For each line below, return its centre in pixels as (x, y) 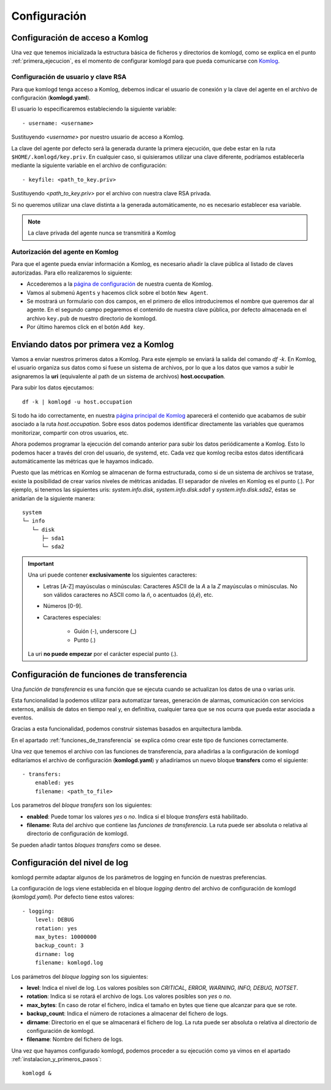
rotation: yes (56, 928)
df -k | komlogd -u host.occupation (77, 402)
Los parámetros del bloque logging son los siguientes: (80, 976)
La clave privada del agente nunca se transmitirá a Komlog (102, 233)
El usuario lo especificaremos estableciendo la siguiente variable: (94, 109)
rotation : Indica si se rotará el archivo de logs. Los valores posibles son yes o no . (129, 996)
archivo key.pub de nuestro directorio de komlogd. (92, 318)
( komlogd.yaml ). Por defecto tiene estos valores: (73, 897)
